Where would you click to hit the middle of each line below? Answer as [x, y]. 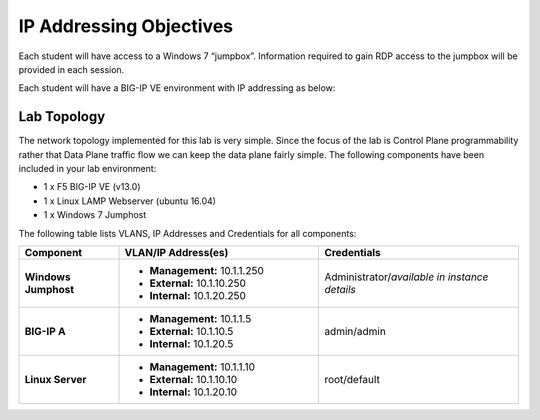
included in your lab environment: [87, 169]
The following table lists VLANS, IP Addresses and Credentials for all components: [187, 233]
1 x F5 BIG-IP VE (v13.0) [92, 187]
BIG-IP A [45, 331]
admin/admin [355, 331]
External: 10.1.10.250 [198, 283]
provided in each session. [71, 69]
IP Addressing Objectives [126, 26]
